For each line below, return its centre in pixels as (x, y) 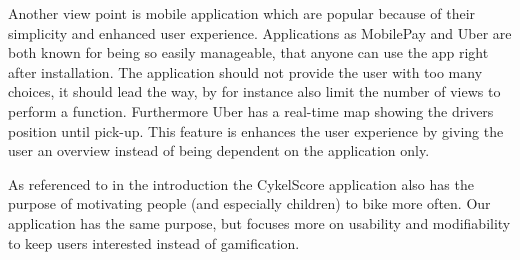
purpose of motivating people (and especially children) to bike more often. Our (249, 203)
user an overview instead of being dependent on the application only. (219, 150)
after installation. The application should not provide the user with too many (245, 71)
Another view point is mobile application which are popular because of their (242, 13)
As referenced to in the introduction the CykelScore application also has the (241, 183)
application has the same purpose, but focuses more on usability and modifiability (259, 222)
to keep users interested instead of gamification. (154, 242)
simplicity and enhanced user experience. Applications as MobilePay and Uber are (260, 32)
